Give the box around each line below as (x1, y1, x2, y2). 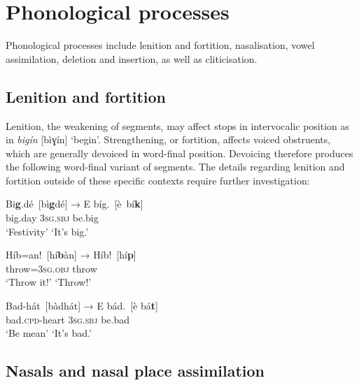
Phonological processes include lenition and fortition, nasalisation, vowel (6, 38, 315, 52)
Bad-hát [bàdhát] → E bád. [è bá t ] (6, 298, 158, 313)
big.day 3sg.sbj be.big (6, 210, 99, 225)
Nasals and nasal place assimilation (6, 360, 265, 382)
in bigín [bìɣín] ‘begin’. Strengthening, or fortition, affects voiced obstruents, (6, 132, 331, 147)
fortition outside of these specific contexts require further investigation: (6, 173, 310, 187)
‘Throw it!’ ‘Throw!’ (6, 275, 92, 289)
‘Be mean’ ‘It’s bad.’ (6, 326, 92, 340)
